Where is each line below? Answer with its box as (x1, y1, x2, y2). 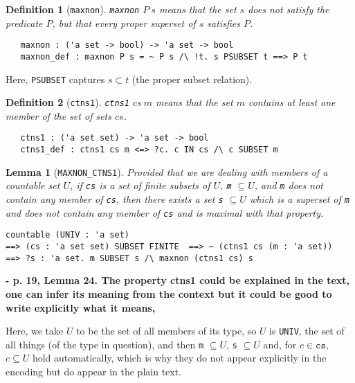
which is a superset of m (249, 192, 349, 206)
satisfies (207, 15, 240, 30)
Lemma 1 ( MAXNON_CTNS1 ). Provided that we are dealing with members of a (6, 164, 328, 179)
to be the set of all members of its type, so (76, 323, 257, 338)
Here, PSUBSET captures (6, 71, 105, 86)
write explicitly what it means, (6, 300, 156, 314)
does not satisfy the (248, 2, 329, 16)
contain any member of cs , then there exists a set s (6, 192, 224, 206)
